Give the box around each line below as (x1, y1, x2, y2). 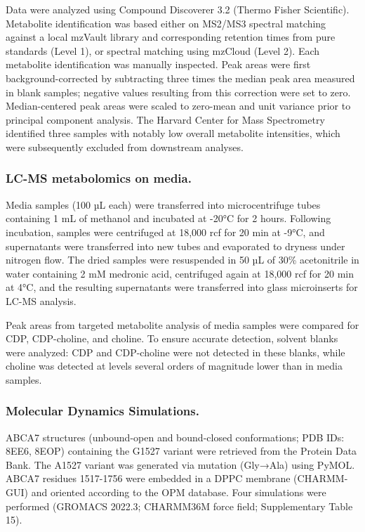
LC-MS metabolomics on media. (6, 169, 192, 187)
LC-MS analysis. (6, 293, 77, 308)
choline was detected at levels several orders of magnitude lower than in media (6, 358, 343, 373)
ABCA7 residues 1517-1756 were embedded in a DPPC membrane (6, 471, 291, 486)
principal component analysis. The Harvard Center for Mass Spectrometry (6, 112, 325, 126)
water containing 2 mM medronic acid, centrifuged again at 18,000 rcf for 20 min (6, 266, 354, 280)
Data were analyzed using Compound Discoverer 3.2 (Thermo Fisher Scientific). (6, 2, 350, 16)
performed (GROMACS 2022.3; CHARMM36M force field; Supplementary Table (6, 498, 353, 513)
